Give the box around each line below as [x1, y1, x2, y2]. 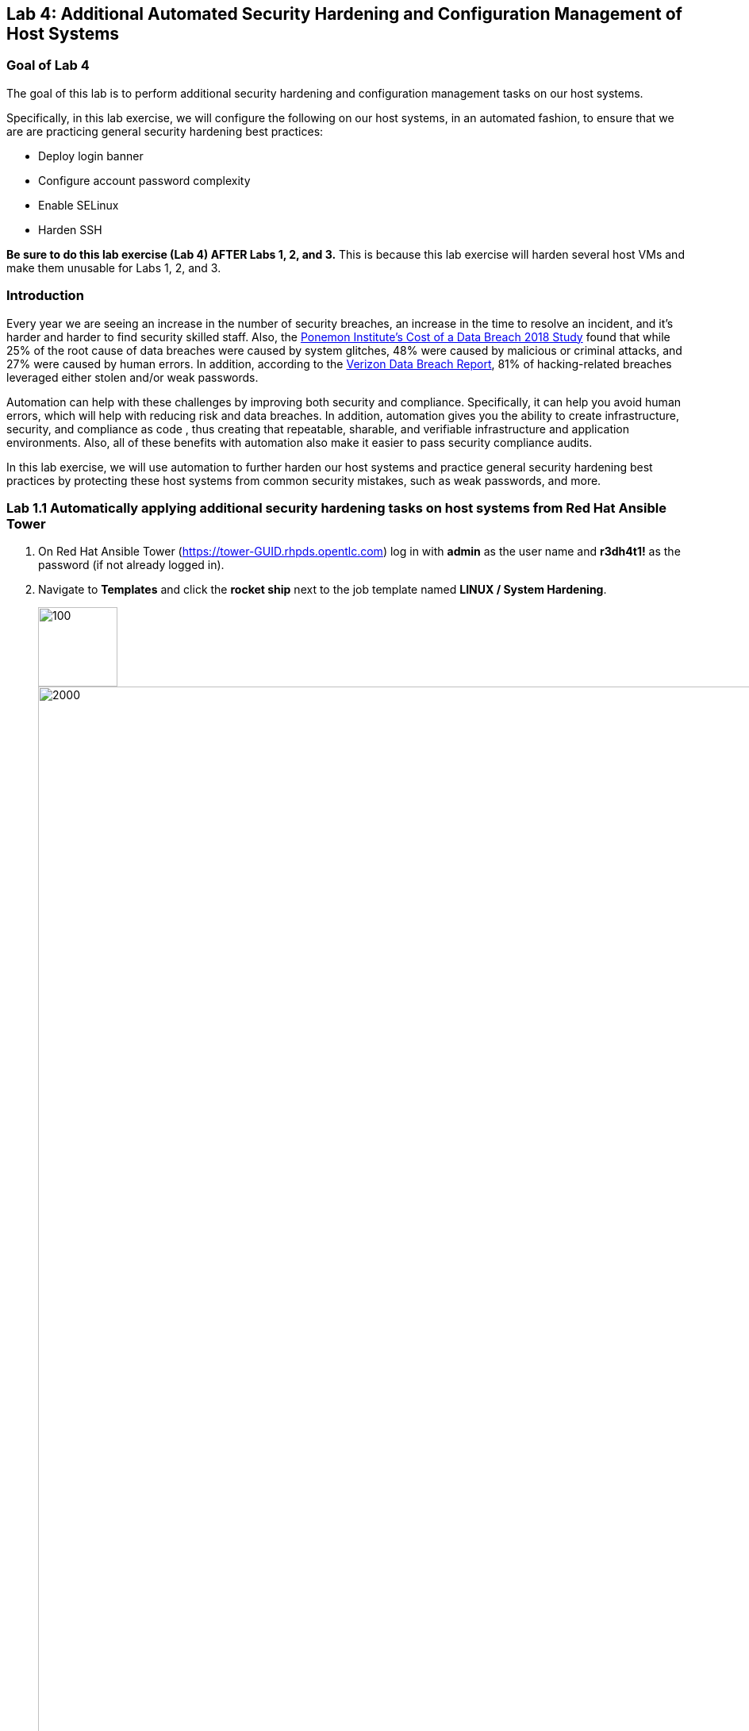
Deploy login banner [38, 148, 144, 163]
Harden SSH [38, 222, 102, 237]
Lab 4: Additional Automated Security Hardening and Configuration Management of [6, 4, 682, 24]
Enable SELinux [38, 198, 119, 212]
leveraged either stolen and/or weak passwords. [6, 370, 259, 384]
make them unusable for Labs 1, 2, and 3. [6, 260, 221, 275]
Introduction [6, 287, 84, 304]
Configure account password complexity [38, 173, 251, 187]
